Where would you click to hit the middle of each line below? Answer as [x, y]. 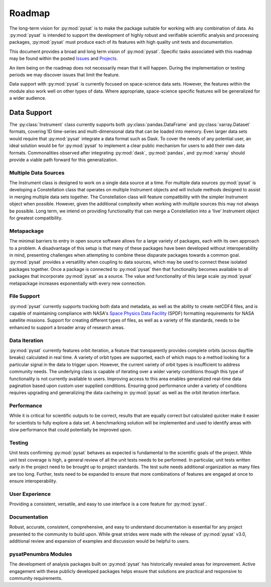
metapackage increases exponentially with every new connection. [78, 283]
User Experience [30, 494]
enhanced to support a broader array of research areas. [67, 327]
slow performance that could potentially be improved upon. [71, 430]
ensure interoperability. [33, 481]
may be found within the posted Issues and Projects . [63, 58]
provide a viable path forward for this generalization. [63, 160]
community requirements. [36, 578]
